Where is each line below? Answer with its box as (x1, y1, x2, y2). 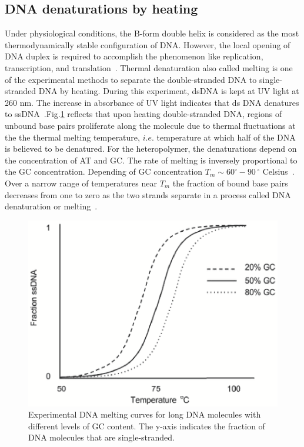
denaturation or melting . (5, 200, 98, 212)
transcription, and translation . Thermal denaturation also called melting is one (5, 61, 293, 74)
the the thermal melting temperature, (5, 131, 140, 143)
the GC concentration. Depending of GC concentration (5, 165, 203, 178)
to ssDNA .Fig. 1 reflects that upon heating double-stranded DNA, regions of (5, 108, 282, 120)
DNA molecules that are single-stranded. (28, 431, 175, 443)
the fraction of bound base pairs (172, 176, 288, 189)
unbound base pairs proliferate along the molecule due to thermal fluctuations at (5, 119, 296, 131)
